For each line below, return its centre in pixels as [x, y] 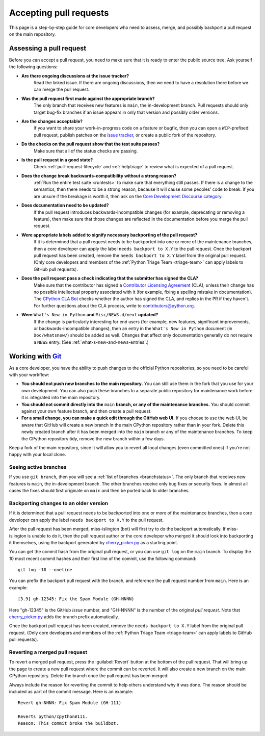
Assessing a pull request [48, 48]
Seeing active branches [38, 467]
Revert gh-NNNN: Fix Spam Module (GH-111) [70, 703]
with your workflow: [29, 375]
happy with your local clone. [38, 455]
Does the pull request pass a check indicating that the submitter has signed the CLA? [110, 278]
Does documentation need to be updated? [65, 205]
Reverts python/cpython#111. [53, 717]
